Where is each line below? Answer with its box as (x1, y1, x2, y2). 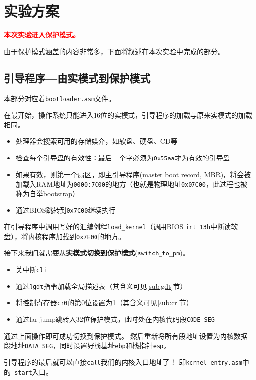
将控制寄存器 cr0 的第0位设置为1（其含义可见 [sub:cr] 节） (15, 297, 193, 308)
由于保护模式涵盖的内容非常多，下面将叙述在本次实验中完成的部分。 (4, 46, 224, 56)
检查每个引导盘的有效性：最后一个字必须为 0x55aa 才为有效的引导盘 (15, 152, 230, 162)
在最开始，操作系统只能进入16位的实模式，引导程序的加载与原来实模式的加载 (4, 110, 252, 120)
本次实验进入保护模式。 (4, 30, 80, 40)
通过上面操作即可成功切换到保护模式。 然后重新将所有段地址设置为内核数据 (4, 330, 248, 341)
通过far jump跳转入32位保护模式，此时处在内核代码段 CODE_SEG (15, 314, 215, 324)
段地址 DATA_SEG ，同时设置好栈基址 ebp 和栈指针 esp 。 (4, 340, 171, 350)
